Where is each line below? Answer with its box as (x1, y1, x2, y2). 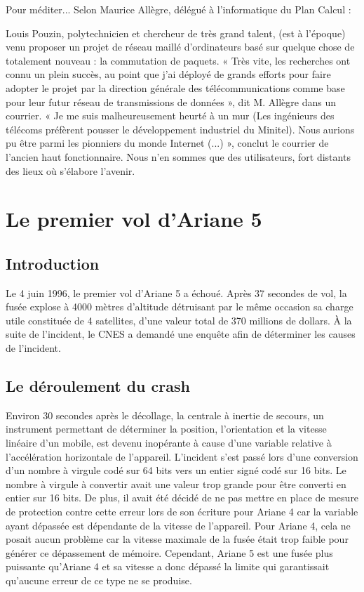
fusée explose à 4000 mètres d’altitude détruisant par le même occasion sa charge (6, 299, 353, 314)
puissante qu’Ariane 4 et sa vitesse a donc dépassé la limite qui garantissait (6, 559, 330, 574)
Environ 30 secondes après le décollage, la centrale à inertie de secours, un (6, 407, 324, 422)
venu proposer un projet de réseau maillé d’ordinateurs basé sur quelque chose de (6, 39, 355, 54)
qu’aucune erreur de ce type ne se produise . (6, 573, 192, 587)
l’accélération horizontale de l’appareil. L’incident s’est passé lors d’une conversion (6, 449, 358, 463)
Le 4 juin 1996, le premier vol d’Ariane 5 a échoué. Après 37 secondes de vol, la (6, 285, 347, 300)
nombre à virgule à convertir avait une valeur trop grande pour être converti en (6, 476, 346, 491)
